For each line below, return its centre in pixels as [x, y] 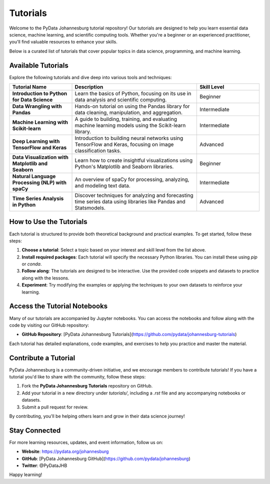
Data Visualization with [40, 157]
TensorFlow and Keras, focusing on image [124, 144]
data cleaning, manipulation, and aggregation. [128, 112]
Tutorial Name [29, 87]
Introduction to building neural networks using [129, 138]
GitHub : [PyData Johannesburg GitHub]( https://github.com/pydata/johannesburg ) [106, 458]
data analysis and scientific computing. [121, 100]
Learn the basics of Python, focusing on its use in [133, 93]
